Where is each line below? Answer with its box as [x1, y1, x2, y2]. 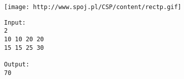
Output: [4, 60, 30, 68]
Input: [4, 19, 26, 26]
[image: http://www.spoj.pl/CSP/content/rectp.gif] [4, 4, 181, 11]
